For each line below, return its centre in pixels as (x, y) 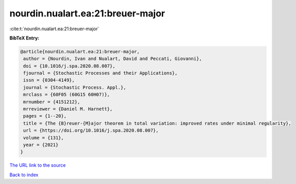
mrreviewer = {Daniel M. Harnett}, (68, 109)
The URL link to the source (38, 165)
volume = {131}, (44, 138)
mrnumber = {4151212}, (52, 102)
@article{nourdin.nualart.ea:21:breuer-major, (80, 52)
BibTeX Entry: (24, 38)
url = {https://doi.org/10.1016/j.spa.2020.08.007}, (91, 130)
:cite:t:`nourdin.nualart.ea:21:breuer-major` (54, 29)
